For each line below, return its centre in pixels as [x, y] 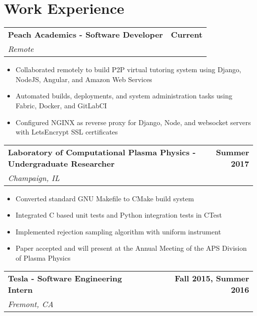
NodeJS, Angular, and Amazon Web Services [84, 79]
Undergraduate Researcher [61, 163]
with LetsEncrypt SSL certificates [67, 132]
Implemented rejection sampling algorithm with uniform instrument [118, 231]
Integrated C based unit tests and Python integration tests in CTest [119, 215]
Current [187, 35]
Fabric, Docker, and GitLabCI [61, 105]
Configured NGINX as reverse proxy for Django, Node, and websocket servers [133, 122]
